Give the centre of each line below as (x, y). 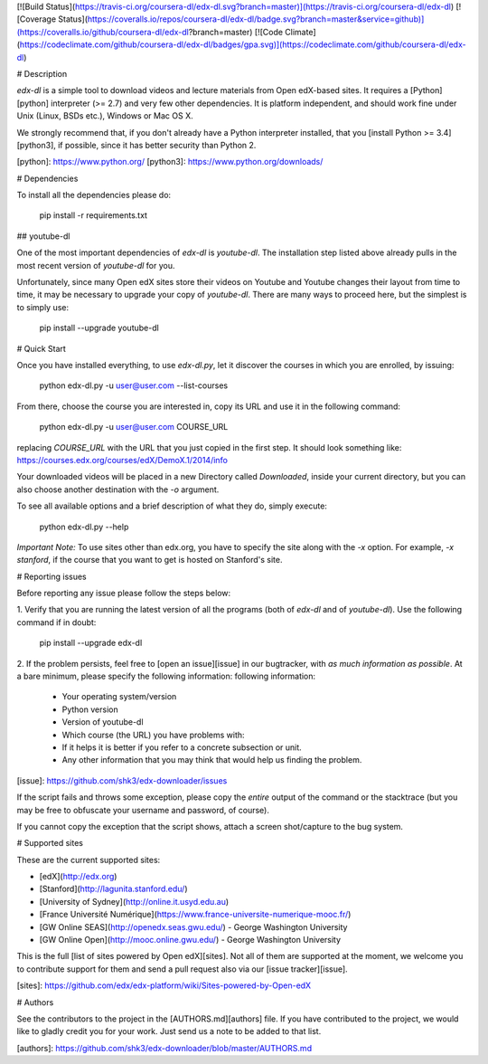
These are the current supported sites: (89, 860)
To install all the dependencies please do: (94, 195)
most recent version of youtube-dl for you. (96, 265)
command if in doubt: (56, 622)
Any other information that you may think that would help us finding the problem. (212, 760)
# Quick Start (42, 348)
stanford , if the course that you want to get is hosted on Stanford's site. (150, 560)
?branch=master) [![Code (236, 32)
